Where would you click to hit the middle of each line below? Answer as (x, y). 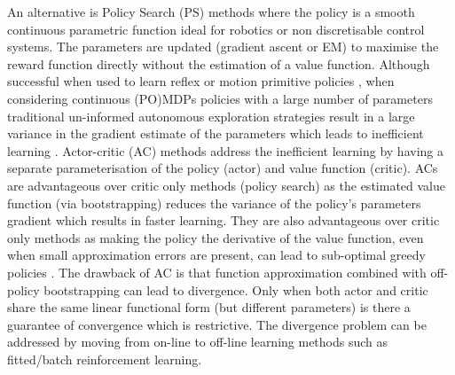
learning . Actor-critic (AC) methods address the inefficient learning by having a (225, 150)
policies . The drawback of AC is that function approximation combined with (217, 272)
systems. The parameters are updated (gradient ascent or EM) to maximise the (223, 47)
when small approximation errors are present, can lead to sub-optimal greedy (216, 255)
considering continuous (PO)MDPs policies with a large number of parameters (220, 98)
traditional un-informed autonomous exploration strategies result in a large (211, 116)
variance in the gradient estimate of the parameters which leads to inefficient (216, 133)
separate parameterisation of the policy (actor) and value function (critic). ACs (223, 168)
